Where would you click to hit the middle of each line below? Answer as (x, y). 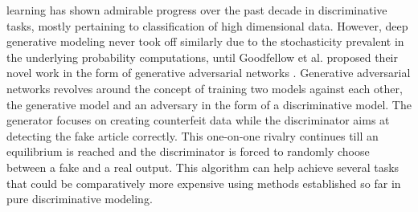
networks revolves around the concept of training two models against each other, (205, 88)
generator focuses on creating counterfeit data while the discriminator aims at (198, 120)
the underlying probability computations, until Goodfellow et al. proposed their (203, 57)
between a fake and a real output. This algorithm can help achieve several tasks (203, 167)
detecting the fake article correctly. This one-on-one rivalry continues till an (193, 135)
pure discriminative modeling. (80, 199)
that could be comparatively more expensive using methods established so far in (204, 183)
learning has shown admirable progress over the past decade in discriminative (197, 10)
